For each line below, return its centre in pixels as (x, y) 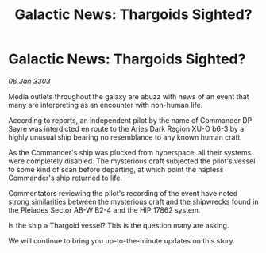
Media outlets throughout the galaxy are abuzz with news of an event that (129, 96)
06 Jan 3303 (29, 81)
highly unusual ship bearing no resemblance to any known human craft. (125, 137)
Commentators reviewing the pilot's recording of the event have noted (123, 193)
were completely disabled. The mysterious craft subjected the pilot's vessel (132, 161)
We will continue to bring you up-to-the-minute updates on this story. (122, 240)
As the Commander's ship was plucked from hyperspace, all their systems (130, 152)
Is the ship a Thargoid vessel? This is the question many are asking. (119, 225)
